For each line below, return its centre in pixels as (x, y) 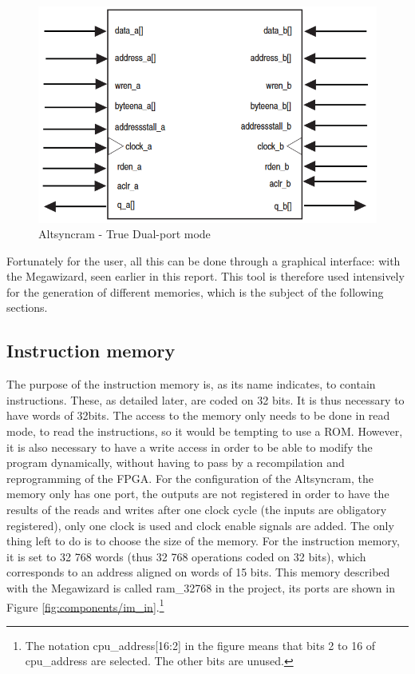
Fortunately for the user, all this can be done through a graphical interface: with (204, 260)
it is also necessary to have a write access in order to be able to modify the (190, 447)
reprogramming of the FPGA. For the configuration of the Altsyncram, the (190, 478)
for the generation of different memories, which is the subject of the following (195, 291)
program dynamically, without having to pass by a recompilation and (176, 463)
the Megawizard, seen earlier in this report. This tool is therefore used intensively (206, 276)
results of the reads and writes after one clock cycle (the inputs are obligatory (197, 510)
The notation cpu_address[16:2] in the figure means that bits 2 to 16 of (200, 645)
